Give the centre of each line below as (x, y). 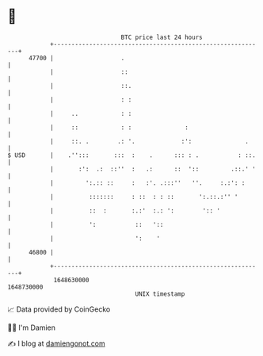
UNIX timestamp (160, 294)
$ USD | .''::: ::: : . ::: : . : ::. (132, 155)
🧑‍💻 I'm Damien (32, 327)
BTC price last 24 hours (162, 37)
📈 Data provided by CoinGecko (59, 309)
